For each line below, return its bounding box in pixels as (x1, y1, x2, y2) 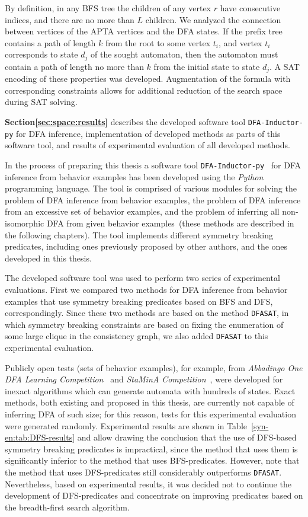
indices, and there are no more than (5, 13, 134, 25)
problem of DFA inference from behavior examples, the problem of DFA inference (5, 193, 301, 206)
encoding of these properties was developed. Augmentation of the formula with (5, 72, 291, 85)
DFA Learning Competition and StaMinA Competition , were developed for (5, 373, 283, 385)
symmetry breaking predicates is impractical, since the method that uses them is (5, 442, 298, 455)
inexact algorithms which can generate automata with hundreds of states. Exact (5, 384, 296, 397)
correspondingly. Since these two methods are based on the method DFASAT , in (5, 307, 289, 319)
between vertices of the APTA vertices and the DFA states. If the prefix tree (5, 25, 283, 37)
